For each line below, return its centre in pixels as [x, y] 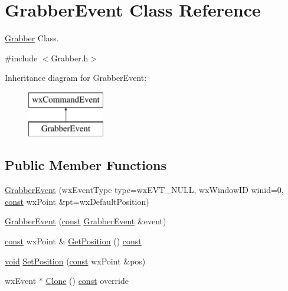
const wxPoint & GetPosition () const [73, 241]
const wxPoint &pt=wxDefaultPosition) [77, 201]
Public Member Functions [86, 165]
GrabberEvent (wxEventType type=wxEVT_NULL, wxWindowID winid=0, [144, 190]
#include [21, 58]
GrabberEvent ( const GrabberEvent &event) [86, 221]
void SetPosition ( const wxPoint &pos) [75, 261]
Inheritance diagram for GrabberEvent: [76, 78]
